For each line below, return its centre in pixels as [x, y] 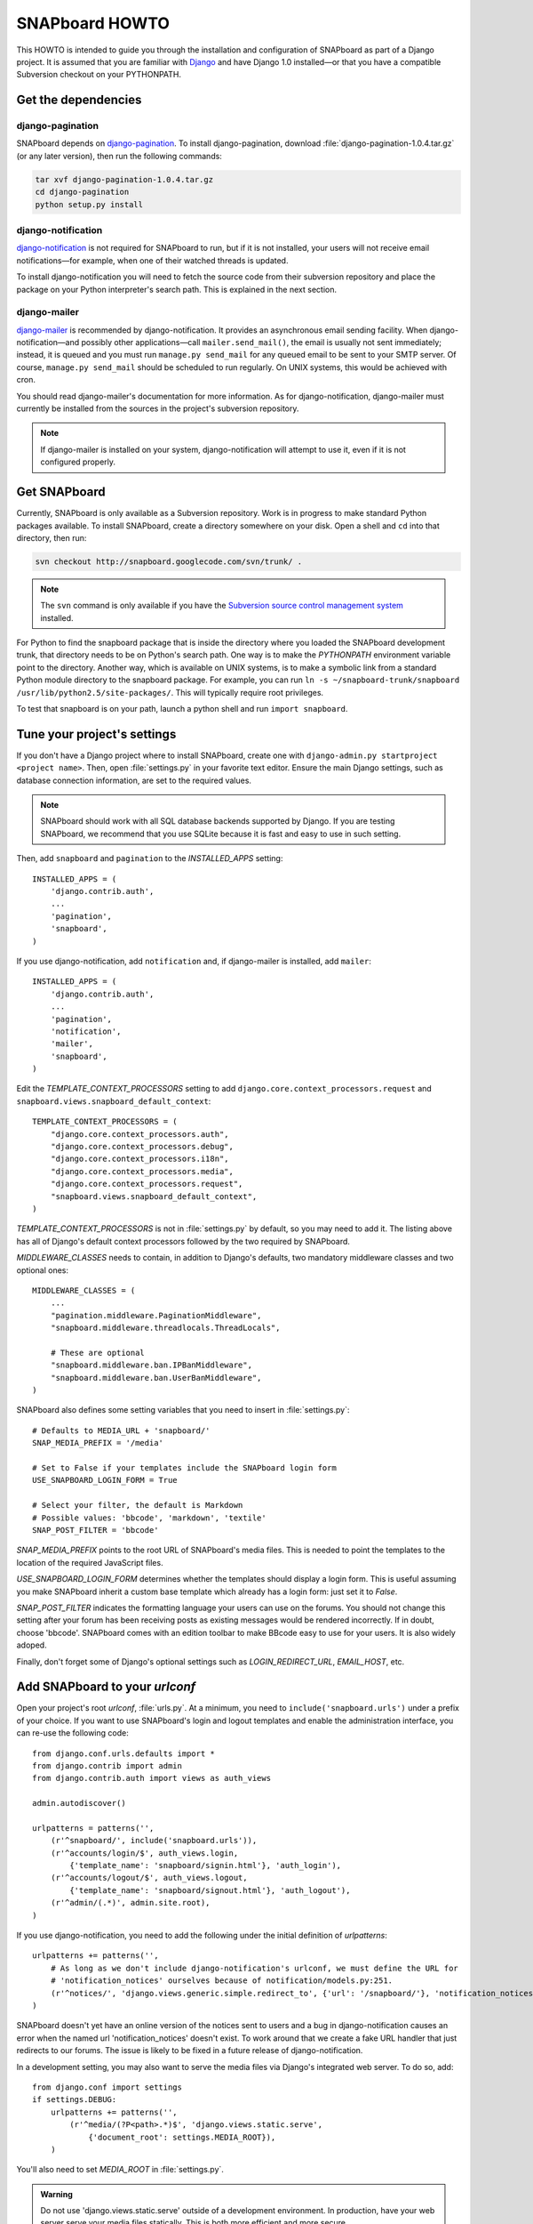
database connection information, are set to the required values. [134, 780]
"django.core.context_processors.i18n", [140, 1159]
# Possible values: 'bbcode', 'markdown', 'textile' [149, 1518]
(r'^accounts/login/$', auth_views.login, [144, 1853]
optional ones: [43, 1270]
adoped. [32, 1645]
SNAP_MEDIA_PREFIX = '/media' [98, 1443]
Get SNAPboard [61, 492]
